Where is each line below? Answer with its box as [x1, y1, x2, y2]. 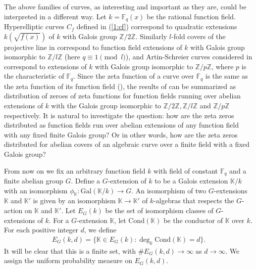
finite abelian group [4, 176, 63, 186]
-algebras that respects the [154, 195, 234, 206]
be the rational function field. [147, 11, 236, 21]
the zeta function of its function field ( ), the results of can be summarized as [4, 81, 236, 91]
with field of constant [154, 165, 218, 176]
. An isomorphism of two [131, 185, 206, 195]
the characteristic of [4, 71, 64, 81]
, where [211, 61, 234, 71]
